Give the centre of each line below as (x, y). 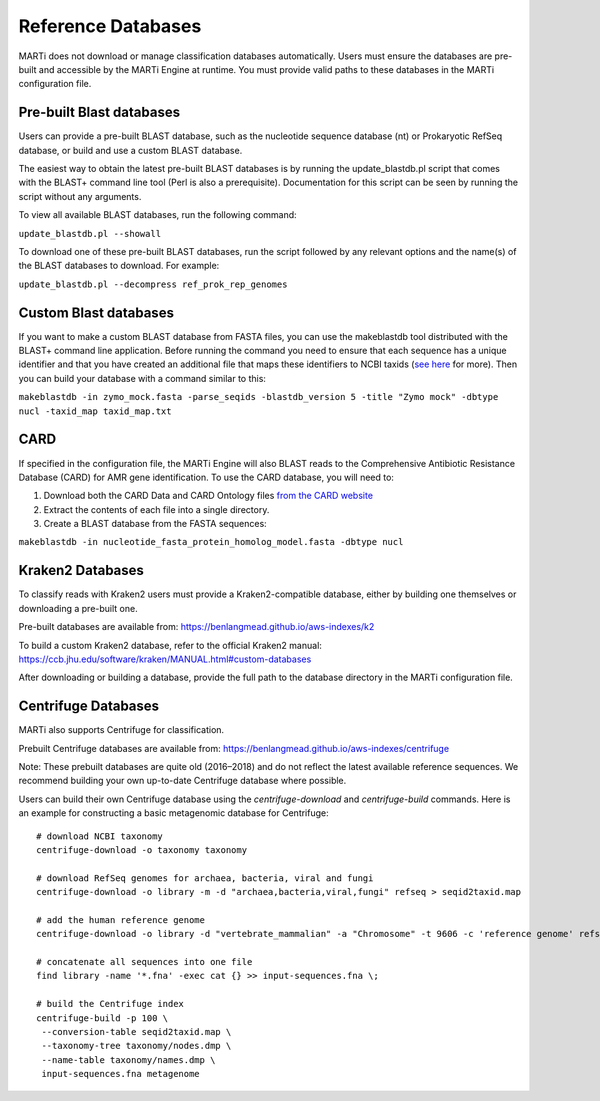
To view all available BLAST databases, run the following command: (157, 215)
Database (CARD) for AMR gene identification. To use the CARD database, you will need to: (206, 477)
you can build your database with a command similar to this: (142, 378)
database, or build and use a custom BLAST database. (130, 150)
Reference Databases (110, 26)
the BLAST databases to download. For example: (119, 266)
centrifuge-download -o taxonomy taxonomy (142, 849)
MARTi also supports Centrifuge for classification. (121, 730)
